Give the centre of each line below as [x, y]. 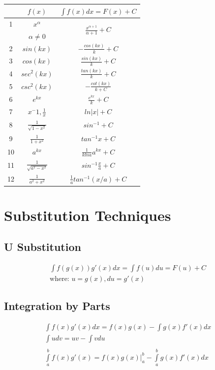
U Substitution [43, 247]
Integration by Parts [57, 306]
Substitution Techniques [88, 215]
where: [60, 279]
